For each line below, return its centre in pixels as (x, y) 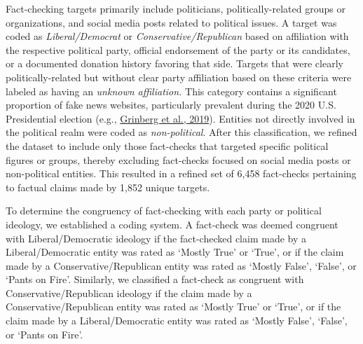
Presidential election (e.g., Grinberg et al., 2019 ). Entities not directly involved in (180, 118)
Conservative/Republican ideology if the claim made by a (129, 293)
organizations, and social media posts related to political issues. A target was (171, 22)
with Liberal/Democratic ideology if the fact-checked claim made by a (156, 238)
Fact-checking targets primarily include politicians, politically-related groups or (176, 8)
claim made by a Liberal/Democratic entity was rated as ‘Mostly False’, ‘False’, (177, 321)
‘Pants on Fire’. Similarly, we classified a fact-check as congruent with (155, 279)
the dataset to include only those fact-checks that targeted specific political (167, 145)
